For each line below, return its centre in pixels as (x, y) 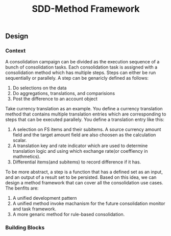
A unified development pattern (45, 198)
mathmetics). (27, 157)
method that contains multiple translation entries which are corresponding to (86, 114)
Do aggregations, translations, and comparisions (64, 93)
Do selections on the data (40, 88)
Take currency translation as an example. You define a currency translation (84, 109)
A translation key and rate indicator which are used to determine (80, 146)
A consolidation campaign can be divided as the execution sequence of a (82, 62)
